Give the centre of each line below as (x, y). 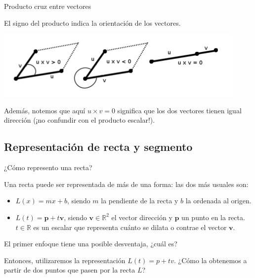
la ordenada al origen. (218, 201)
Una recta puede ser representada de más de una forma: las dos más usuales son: (126, 184)
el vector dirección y (142, 217)
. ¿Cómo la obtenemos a (210, 260)
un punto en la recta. (213, 217)
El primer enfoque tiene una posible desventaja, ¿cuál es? (91, 244)
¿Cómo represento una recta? (48, 167)
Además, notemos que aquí (45, 110)
